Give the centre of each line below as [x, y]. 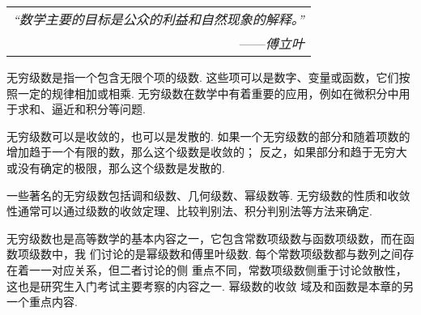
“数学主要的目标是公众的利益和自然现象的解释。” [159, 19]
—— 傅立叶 [272, 43]
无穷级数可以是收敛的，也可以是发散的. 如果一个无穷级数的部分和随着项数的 [208, 136]
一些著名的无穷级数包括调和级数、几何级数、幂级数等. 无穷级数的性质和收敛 [208, 195]
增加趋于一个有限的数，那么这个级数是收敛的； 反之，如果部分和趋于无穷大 [207, 152]
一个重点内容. [42, 302]
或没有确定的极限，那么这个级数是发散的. [116, 167]
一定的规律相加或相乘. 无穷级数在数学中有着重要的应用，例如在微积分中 [208, 93]
